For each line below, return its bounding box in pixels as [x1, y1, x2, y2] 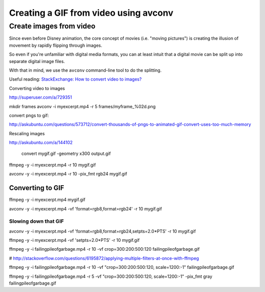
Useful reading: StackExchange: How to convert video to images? [9, 76, 142, 82]
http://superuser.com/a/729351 [9, 94, 72, 100]
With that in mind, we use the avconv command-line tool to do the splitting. [9, 67, 162, 73]
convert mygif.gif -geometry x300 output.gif [21, 150, 111, 157]
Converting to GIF [9, 184, 64, 192]
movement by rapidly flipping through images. [9, 42, 103, 48]
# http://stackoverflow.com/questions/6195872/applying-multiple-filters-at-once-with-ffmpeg [9, 255, 199, 261]
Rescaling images [9, 130, 45, 136]
